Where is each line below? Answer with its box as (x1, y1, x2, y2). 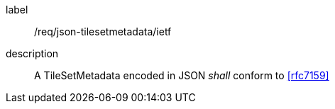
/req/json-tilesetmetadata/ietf (34, 25, 172, 38)
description (6, 47, 59, 59)
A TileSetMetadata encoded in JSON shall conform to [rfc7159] (34, 69, 329, 81)
